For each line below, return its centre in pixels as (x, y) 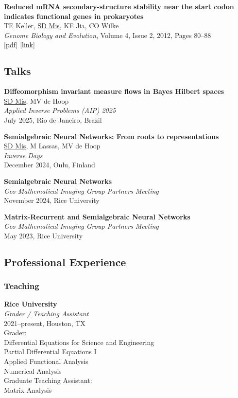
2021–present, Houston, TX (45, 323)
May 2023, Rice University (43, 235)
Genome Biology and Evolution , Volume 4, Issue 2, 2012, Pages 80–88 (108, 35)
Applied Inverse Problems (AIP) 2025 (60, 110)
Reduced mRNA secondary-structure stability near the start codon (119, 6)
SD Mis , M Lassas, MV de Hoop (52, 146)
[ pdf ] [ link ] (19, 45)
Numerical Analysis (33, 371)
